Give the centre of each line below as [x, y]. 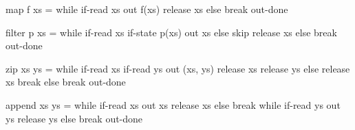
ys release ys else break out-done [74, 118]
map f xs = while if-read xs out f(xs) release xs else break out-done [147, 9]
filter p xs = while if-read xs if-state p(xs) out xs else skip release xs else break [171, 32]
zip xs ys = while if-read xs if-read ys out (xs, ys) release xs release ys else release [178, 68]
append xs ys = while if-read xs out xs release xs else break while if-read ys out [173, 104]
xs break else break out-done [66, 82]
